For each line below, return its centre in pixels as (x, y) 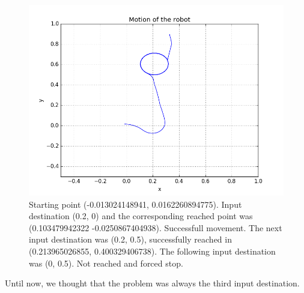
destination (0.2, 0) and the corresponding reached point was (141, 216)
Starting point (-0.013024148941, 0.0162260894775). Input (135, 204)
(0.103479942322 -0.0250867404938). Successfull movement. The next (156, 227)
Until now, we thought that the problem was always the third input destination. (152, 283)
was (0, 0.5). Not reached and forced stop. (106, 263)
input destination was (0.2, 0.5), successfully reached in (130, 239)
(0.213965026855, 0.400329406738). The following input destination (152, 251)
